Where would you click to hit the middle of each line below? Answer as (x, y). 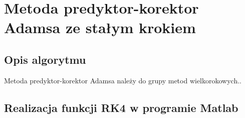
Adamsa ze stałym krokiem (100, 27)
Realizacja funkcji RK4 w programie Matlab (121, 107)
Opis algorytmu (45, 59)
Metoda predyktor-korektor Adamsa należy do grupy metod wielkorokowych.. (123, 80)
